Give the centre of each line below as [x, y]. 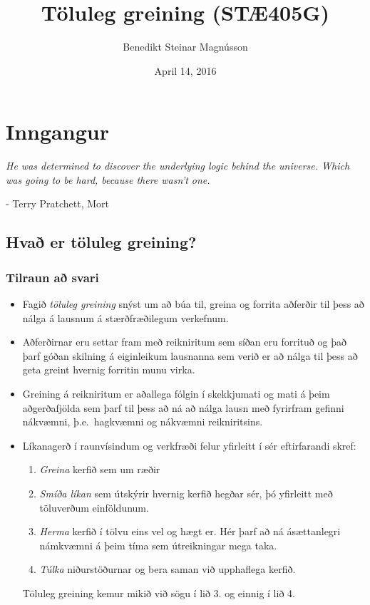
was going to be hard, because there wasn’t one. [108, 179]
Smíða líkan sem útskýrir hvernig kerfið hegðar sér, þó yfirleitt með [186, 493]
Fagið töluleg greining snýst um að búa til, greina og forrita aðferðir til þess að [193, 304]
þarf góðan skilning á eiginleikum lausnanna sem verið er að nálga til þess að [190, 355]
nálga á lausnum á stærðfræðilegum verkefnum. [125, 317]
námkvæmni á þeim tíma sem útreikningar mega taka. [158, 545]
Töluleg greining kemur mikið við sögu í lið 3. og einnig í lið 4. [159, 593]
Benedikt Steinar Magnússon [185, 47]
